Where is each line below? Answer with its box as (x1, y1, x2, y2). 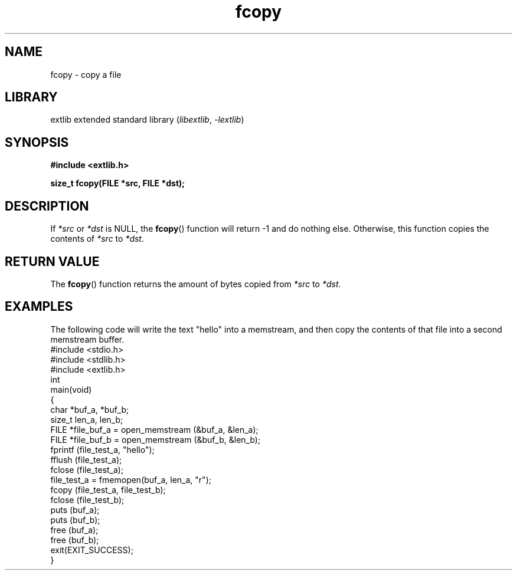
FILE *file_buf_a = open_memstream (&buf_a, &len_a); (50, 424, 258, 435)
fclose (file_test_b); (50, 494, 125, 505)
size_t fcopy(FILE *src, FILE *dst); (50, 178, 185, 189)
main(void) (50, 384, 92, 395)
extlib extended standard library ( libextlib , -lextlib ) (50, 114, 244, 125)
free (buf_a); (50, 524, 99, 535)
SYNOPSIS (5, 134, 69, 150)
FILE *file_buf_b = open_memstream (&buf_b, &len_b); (50, 434, 261, 445)
